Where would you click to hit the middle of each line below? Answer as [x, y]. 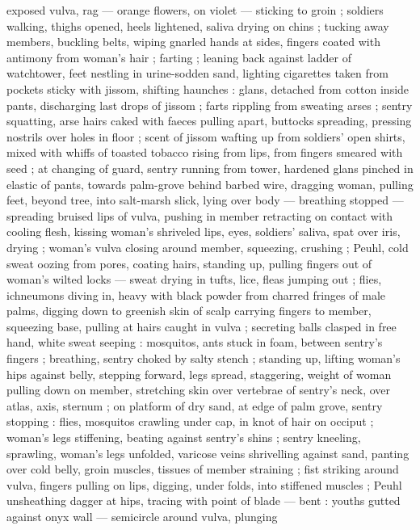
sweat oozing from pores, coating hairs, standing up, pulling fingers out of [189, 263]
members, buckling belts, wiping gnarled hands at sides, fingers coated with [193, 42]
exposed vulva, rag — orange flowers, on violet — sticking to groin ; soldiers [195, 10]
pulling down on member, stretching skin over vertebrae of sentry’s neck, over [199, 390]
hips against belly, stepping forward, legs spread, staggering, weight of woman [199, 374]
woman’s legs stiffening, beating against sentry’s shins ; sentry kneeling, [184, 437]
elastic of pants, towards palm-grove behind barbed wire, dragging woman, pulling [210, 184]
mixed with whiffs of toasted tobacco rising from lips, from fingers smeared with [205, 152]
